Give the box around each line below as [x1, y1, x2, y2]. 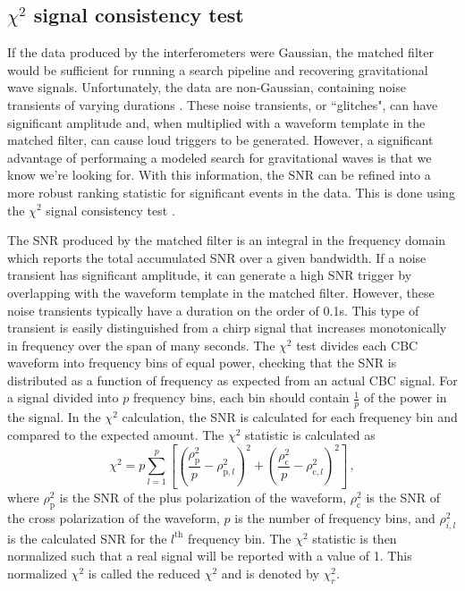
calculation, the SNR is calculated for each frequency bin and [122, 408, 458, 426]
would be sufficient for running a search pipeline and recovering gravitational [7, 60, 428, 79]
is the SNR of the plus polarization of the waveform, [59, 488, 347, 507]
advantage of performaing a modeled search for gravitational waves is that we [7, 148, 432, 166]
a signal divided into [7, 388, 119, 407]
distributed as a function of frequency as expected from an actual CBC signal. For [7, 370, 458, 389]
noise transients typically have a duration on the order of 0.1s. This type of [7, 300, 419, 319]
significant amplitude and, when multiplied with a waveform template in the [7, 113, 426, 131]
